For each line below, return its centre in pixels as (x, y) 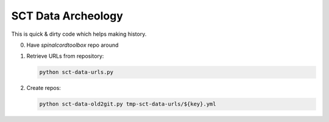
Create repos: (44, 88)
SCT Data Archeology (67, 16)
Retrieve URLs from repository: (65, 56)
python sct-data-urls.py (76, 72)
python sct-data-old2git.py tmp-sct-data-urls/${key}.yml (128, 104)
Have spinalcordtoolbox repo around (73, 45)
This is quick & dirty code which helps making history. (79, 34)
